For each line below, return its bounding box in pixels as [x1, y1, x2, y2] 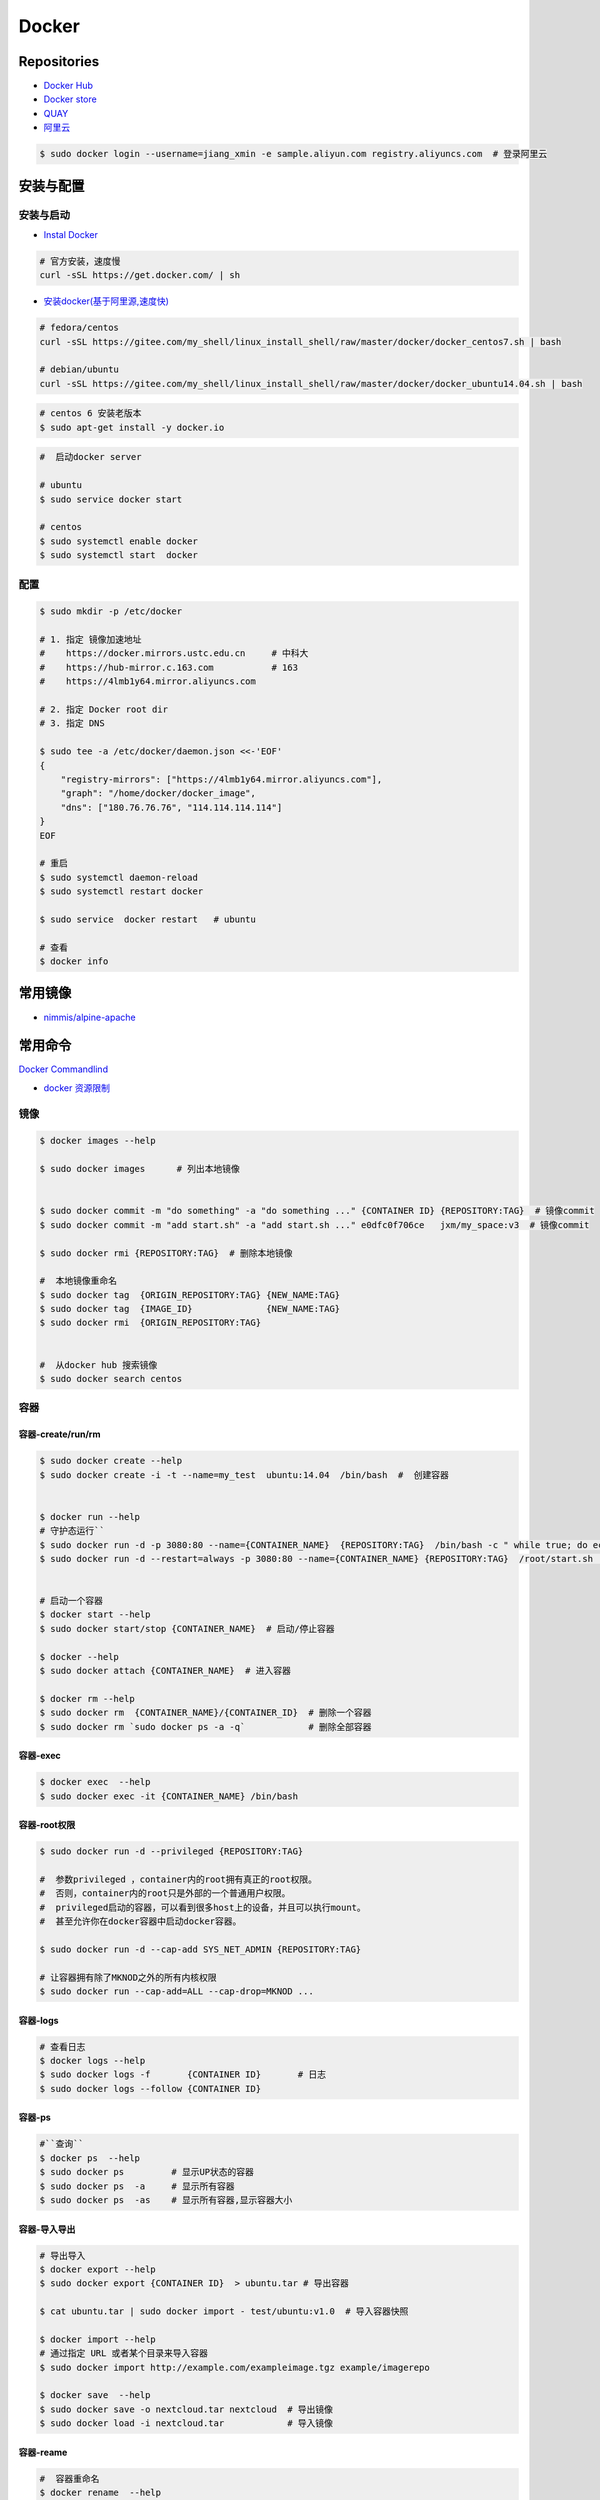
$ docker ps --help [39, 2152, 140, 2164]
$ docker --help [39, 1651, 120, 1662]
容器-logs [18, 2014, 59, 2026]
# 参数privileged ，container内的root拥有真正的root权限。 [39, 1873, 317, 1885]
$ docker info [39, 956, 109, 967]
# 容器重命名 [39, 2473, 100, 2484]
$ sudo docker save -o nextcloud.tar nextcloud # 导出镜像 [39, 2403, 334, 2415]
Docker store [43, 93, 97, 105]
